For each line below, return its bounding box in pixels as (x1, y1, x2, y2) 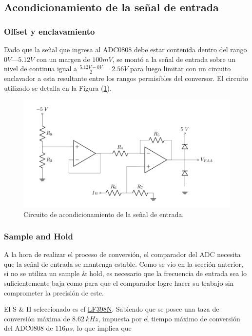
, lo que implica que (73, 323, 132, 333)
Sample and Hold (4, 230, 73, 242)
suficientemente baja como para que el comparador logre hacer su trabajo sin (4, 278, 234, 288)
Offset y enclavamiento (4, 25, 95, 37)
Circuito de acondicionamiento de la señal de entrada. (23, 209, 184, 219)
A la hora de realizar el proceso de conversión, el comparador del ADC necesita (4, 249, 241, 259)
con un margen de (36, 54, 90, 64)
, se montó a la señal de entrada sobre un (112, 54, 236, 64)
